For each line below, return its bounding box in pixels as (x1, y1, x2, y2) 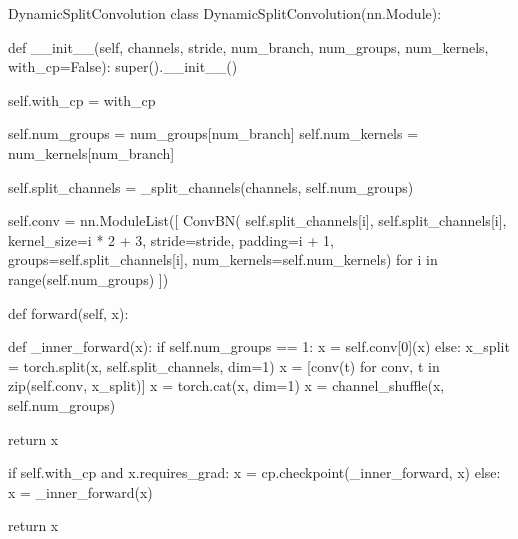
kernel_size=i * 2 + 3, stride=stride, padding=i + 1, (8, 229, 334, 250)
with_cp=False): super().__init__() (8, 56, 238, 77)
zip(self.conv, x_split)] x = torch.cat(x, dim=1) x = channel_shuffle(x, (8, 375, 445, 396)
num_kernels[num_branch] (8, 142, 175, 163)
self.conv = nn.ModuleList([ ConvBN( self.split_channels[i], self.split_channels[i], (8, 210, 507, 231)
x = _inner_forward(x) (8, 481, 153, 502)
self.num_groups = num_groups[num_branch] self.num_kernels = (8, 123, 419, 144)
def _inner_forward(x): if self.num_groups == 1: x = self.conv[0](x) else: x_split (8, 336, 510, 357)
